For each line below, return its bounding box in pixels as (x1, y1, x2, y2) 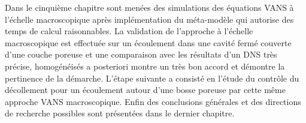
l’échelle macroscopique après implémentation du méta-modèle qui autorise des (5, 13, 294, 25)
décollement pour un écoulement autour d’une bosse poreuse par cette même (5, 83, 286, 96)
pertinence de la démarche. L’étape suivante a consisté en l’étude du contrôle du (5, 71, 299, 84)
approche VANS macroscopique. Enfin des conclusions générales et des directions (5, 95, 301, 107)
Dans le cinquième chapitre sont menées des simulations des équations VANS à (5, 1, 294, 13)
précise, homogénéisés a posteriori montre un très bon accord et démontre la (5, 59, 285, 72)
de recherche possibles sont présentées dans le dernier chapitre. (5, 107, 235, 119)
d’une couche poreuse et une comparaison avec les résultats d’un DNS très (5, 48, 277, 61)
